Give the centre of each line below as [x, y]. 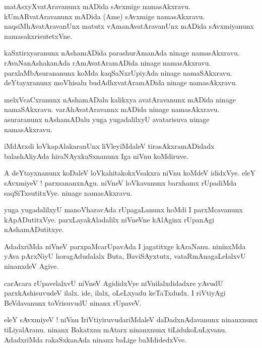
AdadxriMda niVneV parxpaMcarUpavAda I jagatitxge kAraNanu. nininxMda [125, 246]
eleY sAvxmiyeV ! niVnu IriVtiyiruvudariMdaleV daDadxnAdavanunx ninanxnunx [131, 320]
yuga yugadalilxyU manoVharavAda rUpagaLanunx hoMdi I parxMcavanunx [123, 210]
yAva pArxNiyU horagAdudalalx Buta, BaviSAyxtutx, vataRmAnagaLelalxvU [125, 256]
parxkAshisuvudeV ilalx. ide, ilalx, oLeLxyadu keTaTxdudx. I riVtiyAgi [115, 293]
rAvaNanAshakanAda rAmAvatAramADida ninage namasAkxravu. [108, 62]
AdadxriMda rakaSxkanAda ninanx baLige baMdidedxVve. [95, 339]
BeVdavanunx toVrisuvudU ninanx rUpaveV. [73, 302]
